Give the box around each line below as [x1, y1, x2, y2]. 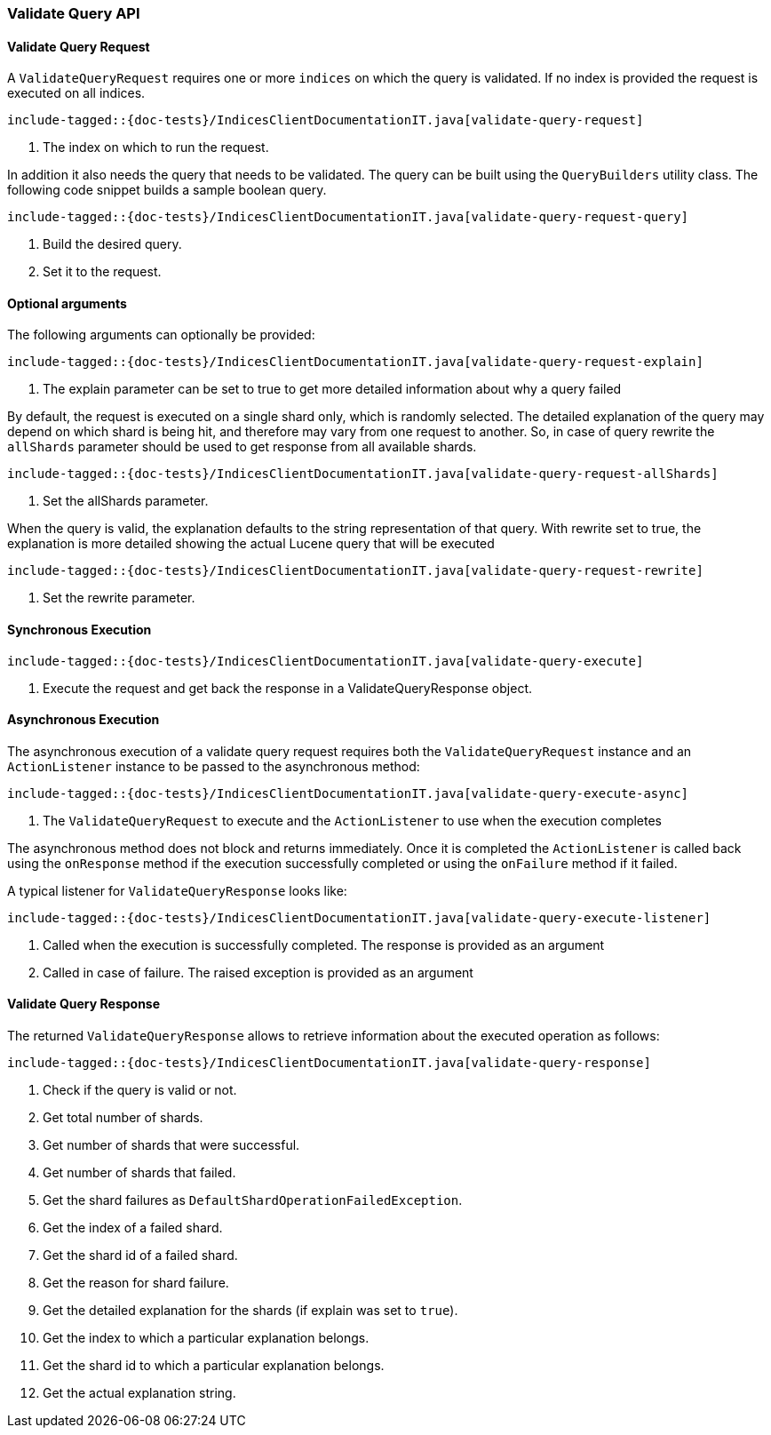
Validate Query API [7, 4, 140, 22]
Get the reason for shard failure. [43, 1275, 229, 1291]
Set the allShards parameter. [43, 493, 209, 509]
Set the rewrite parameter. [43, 590, 195, 606]
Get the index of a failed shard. [43, 1220, 223, 1236]
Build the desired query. [43, 236, 182, 252]
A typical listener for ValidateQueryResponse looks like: [7, 882, 347, 898]
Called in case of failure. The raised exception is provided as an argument [43, 964, 473, 980]
